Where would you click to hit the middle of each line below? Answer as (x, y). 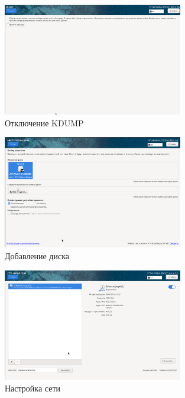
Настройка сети (33, 388)
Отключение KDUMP (44, 122)
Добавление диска (37, 256)
